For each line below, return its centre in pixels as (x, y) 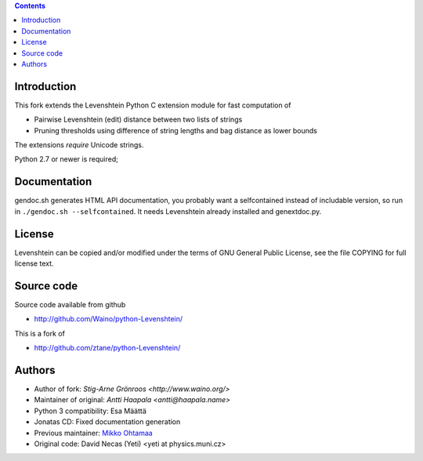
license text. (34, 263)
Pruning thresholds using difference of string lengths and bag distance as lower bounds (175, 130)
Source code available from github (70, 304)
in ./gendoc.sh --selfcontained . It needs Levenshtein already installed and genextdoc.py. (168, 211)
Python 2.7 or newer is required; (67, 159)
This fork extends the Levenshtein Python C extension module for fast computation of (153, 105)
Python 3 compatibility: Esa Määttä (90, 411)
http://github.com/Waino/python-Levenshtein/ (108, 319)
